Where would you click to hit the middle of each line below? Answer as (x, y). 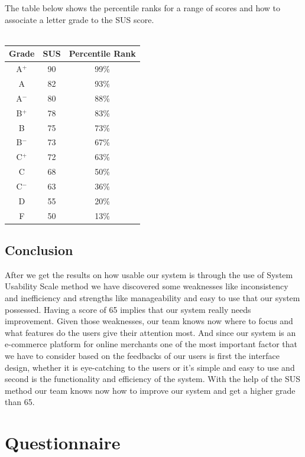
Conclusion (39, 250)
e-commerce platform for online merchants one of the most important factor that (151, 344)
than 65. (20, 402)
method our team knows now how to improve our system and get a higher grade (150, 390)
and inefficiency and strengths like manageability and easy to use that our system (152, 298)
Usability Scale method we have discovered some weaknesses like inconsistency (147, 286)
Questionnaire (63, 443)
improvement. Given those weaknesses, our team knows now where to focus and (149, 321)
